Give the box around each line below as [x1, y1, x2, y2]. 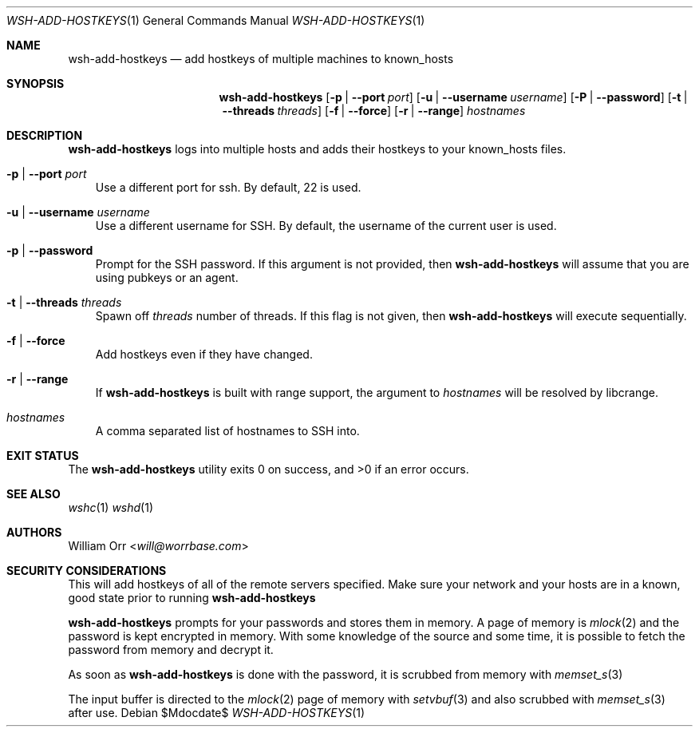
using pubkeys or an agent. [95, 271, 239, 284]
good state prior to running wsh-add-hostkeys [68, 591, 316, 604]
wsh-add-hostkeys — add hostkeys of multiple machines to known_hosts [68, 52, 454, 65]
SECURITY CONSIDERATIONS [6, 564, 167, 577]
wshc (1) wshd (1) [68, 501, 153, 514]
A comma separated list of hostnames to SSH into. [95, 424, 360, 438]
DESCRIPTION [6, 129, 83, 142]
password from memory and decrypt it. [68, 643, 274, 656]
